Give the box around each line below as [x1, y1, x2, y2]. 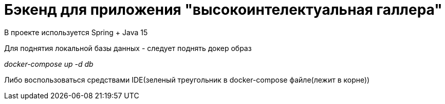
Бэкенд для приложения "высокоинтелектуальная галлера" [4, 1, 442, 18]
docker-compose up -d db [4, 59, 94, 68]
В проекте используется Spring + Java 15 [4, 28, 148, 37]
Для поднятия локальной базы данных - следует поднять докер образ [4, 43, 252, 53]
